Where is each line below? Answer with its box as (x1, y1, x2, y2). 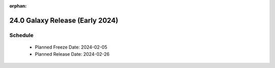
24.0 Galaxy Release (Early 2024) (9, 16, 119, 25)
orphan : (9, 3, 27, 9)
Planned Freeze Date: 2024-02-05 (35, 44, 107, 50)
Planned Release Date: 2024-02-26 (35, 51, 109, 57)
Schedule (9, 31, 34, 39)
